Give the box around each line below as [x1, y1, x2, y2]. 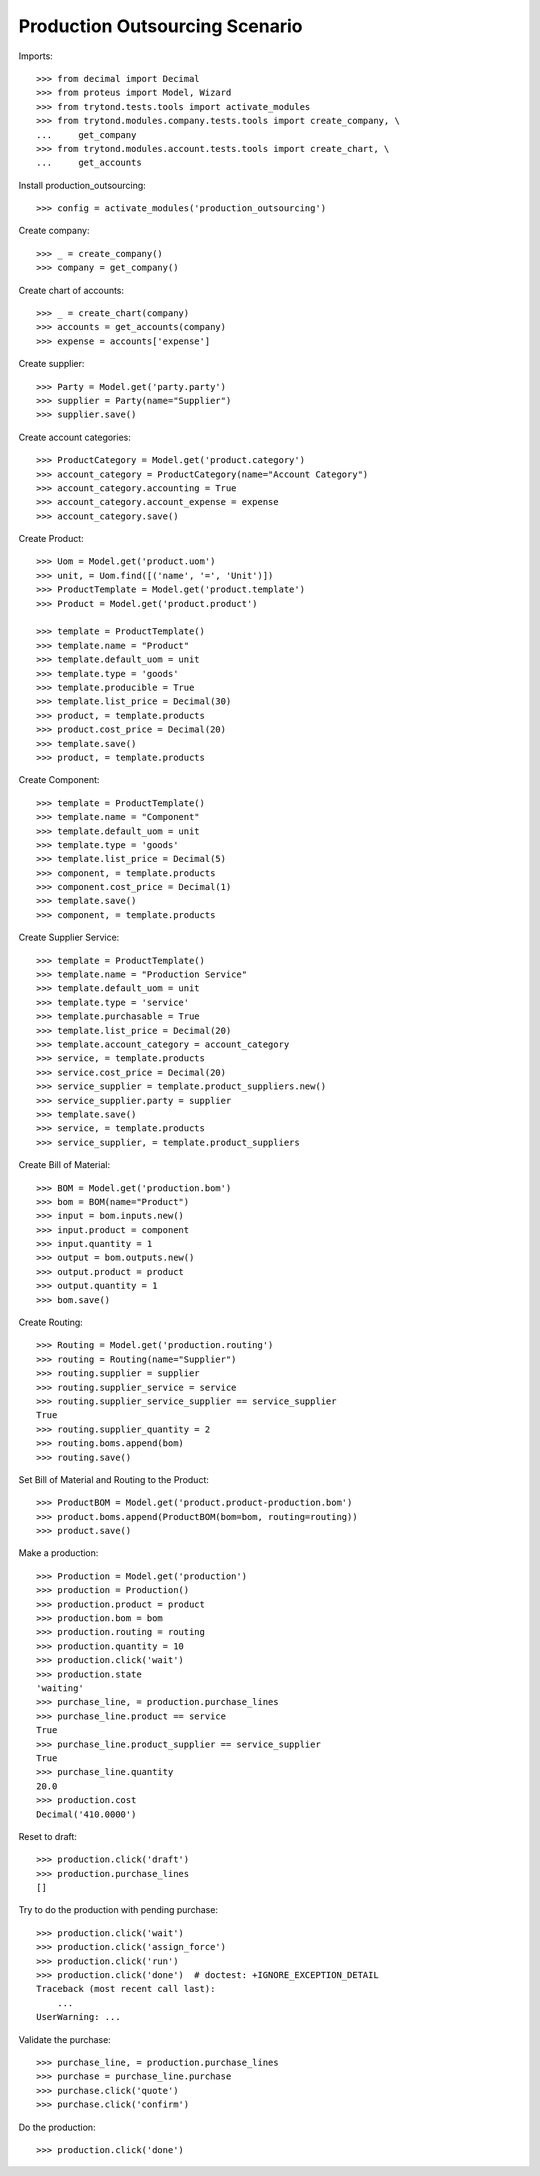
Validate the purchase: [18, 2033, 112, 2045]
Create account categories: [18, 431, 132, 443]
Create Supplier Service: [18, 931, 120, 944]
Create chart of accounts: [18, 284, 125, 296]
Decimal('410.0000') [36, 1808, 137, 1820]
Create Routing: [18, 1316, 84, 1329]
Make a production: [18, 1547, 99, 1559]
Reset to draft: [18, 1830, 77, 1842]
